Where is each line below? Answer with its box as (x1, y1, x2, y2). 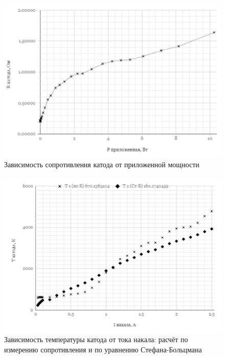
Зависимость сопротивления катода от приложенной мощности (4, 159, 199, 170)
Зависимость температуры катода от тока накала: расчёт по (4, 334, 188, 345)
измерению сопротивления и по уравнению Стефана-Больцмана (4, 344, 202, 354)
